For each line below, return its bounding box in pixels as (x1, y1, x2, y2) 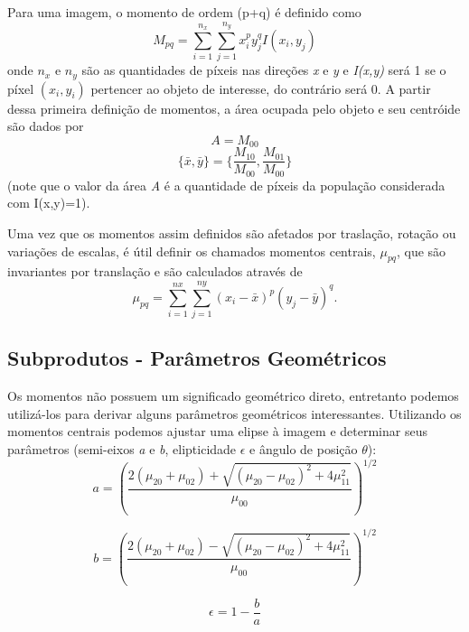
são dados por (7, 116, 84, 135)
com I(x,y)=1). (7, 193, 90, 212)
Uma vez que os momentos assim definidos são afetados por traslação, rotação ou (7, 223, 456, 242)
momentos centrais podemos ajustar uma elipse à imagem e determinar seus (7, 422, 427, 441)
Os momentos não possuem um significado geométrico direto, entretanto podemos (7, 386, 459, 405)
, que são (396, 241, 446, 260)
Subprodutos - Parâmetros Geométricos (7, 344, 387, 372)
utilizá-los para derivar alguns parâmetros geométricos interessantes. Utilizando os (7, 404, 462, 423)
